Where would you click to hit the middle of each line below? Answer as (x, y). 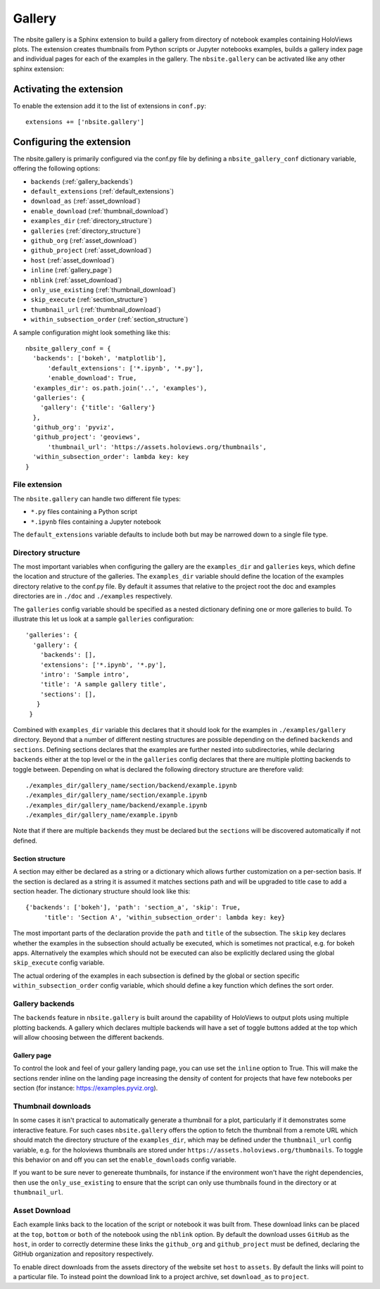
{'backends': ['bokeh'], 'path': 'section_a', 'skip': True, (133, 907)
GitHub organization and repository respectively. (83, 1254)
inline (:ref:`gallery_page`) (71, 270)
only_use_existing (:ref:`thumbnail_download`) (103, 290)
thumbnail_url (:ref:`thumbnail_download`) (96, 309)
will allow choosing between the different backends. (89, 1038)
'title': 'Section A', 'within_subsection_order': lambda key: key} (165, 917)
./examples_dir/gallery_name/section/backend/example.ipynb (131, 785)
